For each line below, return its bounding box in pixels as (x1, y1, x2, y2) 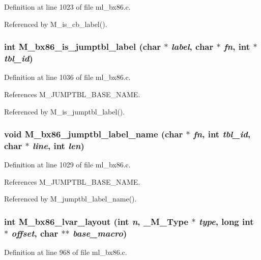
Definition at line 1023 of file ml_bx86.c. (4, 2, 131, 12)
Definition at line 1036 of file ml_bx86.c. (4, 72, 131, 82)
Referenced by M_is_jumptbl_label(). (4, 106, 125, 117)
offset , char (11, 226, 59, 239)
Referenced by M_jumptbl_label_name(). (4, 193, 137, 204)
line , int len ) (32, 139, 84, 152)
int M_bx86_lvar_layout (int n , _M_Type (4, 215, 189, 227)
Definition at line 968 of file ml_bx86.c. (4, 247, 127, 257)
